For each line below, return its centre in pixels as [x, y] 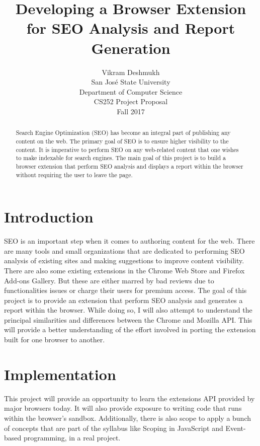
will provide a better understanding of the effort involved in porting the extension [130, 329]
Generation [131, 48]
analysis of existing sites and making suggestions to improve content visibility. [124, 261]
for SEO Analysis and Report [131, 28]
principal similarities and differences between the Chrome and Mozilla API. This [128, 319]
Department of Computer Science [131, 91]
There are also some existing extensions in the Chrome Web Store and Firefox [124, 270]
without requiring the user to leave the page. [74, 174]
